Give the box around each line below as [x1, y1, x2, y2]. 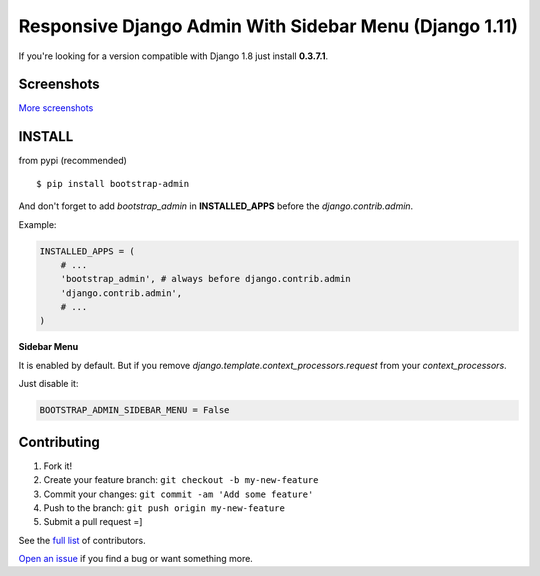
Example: [18, 218, 57, 230]
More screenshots [18, 102, 94, 114]
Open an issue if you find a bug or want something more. [18, 553, 254, 565]
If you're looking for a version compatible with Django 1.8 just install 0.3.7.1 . [18, 50, 329, 62]
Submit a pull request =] [43, 516, 143, 528]
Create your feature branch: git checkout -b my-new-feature [43, 474, 319, 486]
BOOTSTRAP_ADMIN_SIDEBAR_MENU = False [39, 405, 230, 416]
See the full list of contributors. [18, 534, 147, 546]
